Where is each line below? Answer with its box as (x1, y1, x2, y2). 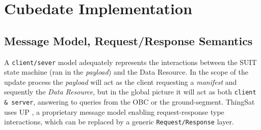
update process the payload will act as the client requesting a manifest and (4, 76, 237, 87)
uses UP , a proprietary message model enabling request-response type (4, 106, 224, 117)
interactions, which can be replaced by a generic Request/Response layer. (4, 116, 234, 127)
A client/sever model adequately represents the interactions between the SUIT (4, 56, 257, 67)
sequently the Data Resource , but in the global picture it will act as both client (4, 86, 256, 97)
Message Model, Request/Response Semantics (4, 32, 253, 48)
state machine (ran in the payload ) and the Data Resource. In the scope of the (4, 67, 249, 77)
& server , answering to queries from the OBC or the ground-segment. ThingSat (4, 96, 255, 107)
